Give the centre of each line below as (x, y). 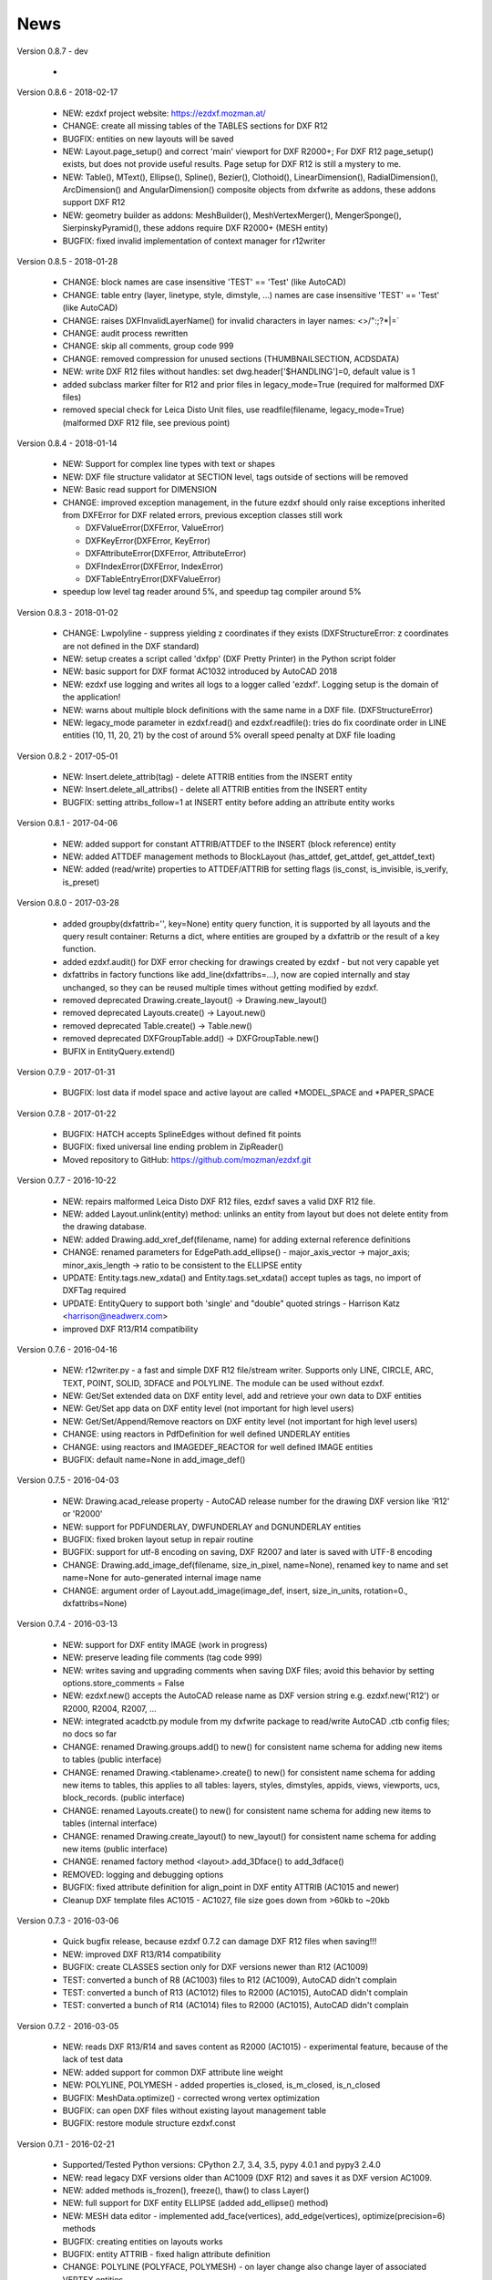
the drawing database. (105, 1227)
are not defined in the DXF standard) (131, 646)
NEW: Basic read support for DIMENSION (140, 490)
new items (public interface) (115, 1849)
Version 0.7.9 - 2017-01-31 (66, 1072)
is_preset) (81, 882)
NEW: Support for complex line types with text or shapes (169, 464)
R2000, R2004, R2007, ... (109, 1708)
